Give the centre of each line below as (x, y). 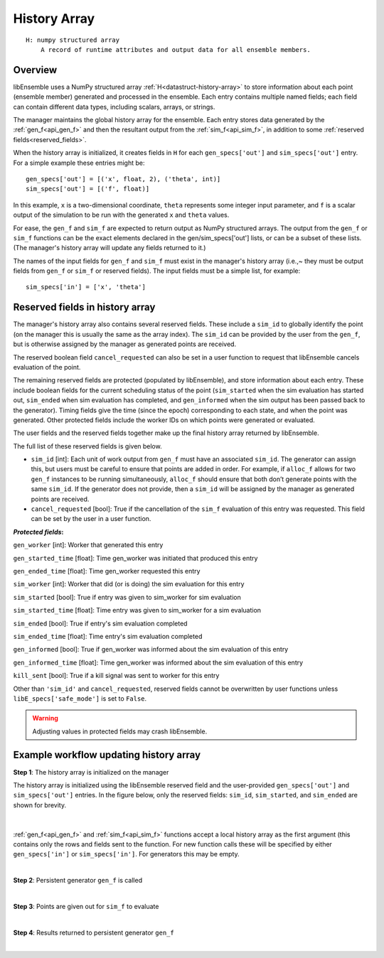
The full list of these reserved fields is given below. (88, 446)
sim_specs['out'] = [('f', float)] (88, 189)
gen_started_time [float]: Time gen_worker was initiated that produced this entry (135, 558)
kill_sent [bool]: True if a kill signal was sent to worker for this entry (116, 676)
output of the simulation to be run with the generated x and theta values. (121, 215)
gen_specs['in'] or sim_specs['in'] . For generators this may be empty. (126, 854)
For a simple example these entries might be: (79, 163)
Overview (35, 70)
